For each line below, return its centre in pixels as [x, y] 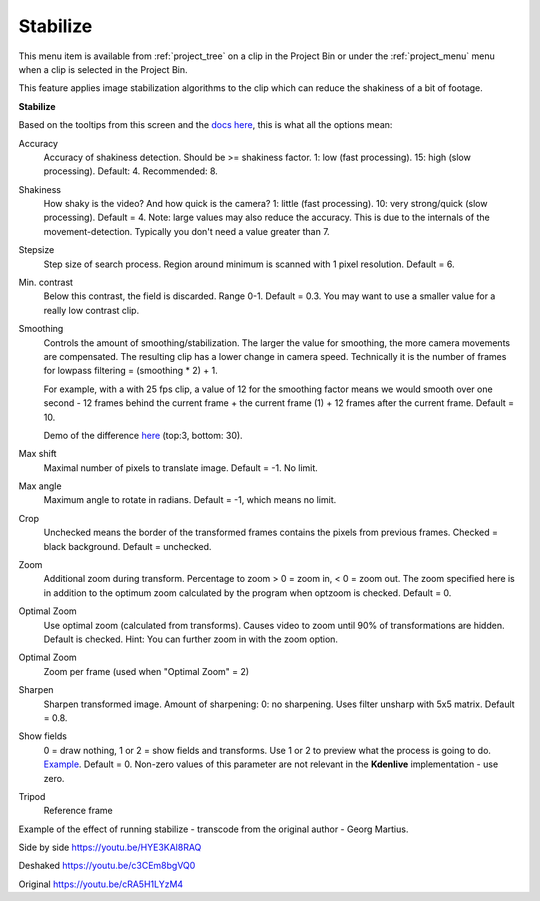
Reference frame [78, 811]
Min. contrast [46, 282]
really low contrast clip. [91, 310]
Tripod [32, 796]
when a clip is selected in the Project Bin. [103, 69]
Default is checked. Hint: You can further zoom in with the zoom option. [191, 639]
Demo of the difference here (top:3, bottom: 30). [143, 435]
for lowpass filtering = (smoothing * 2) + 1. [131, 371]
